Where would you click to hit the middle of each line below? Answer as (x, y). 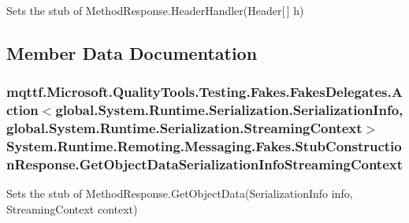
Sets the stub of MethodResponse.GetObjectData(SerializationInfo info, (180, 193)
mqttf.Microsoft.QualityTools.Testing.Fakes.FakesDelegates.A (204, 92)
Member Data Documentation (132, 52)
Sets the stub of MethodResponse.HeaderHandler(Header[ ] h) (155, 10)
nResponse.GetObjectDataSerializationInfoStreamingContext (205, 164)
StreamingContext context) (72, 208)
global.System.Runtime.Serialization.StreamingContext (184, 128)
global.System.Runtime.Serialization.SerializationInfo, (229, 110)
